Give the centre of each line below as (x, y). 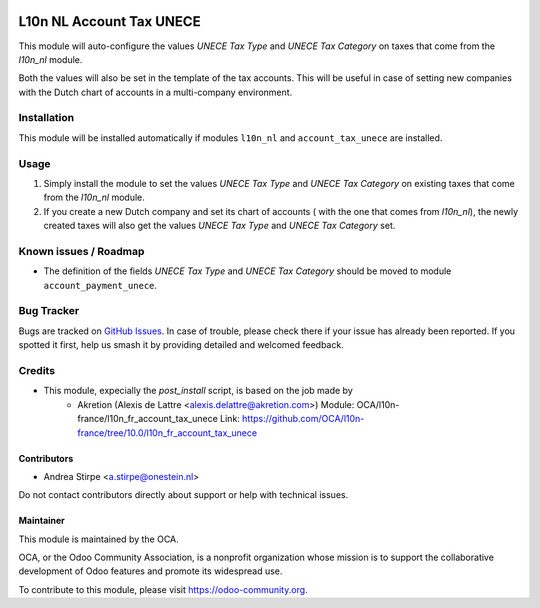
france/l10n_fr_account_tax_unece (148, 419)
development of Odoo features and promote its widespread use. (150, 571)
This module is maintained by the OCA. (98, 539)
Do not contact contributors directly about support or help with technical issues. (183, 495)
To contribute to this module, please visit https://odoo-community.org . (163, 589)
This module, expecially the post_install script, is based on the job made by (198, 391)
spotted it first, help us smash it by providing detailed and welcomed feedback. (181, 345)
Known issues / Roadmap (81, 251)
